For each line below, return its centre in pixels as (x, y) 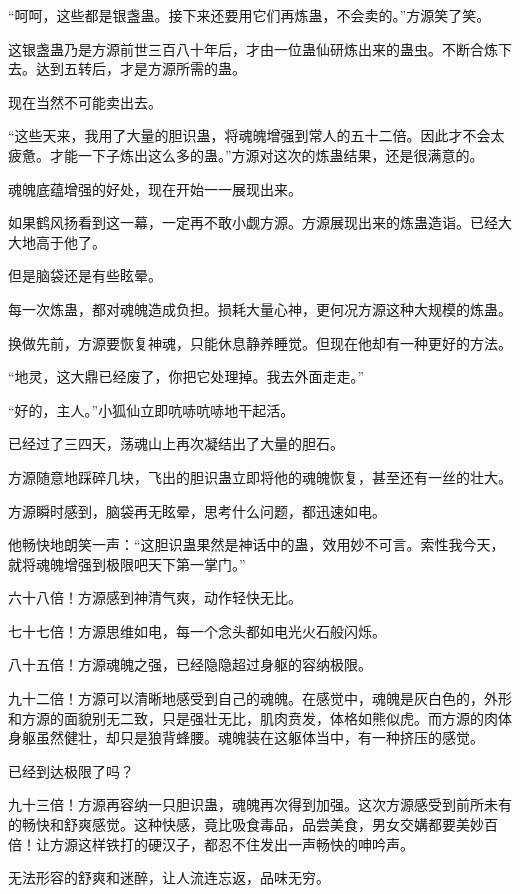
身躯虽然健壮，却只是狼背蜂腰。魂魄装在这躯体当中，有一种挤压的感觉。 (246, 737)
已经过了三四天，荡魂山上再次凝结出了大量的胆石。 (176, 443)
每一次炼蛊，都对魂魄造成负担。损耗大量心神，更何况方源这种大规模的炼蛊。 (260, 308)
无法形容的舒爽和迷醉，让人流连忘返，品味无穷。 (169, 877)
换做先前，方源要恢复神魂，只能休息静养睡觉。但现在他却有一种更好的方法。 (260, 342)
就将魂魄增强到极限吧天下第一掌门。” (127, 563)
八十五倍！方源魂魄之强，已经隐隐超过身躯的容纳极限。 (190, 664)
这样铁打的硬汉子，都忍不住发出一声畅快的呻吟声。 (245, 843)
